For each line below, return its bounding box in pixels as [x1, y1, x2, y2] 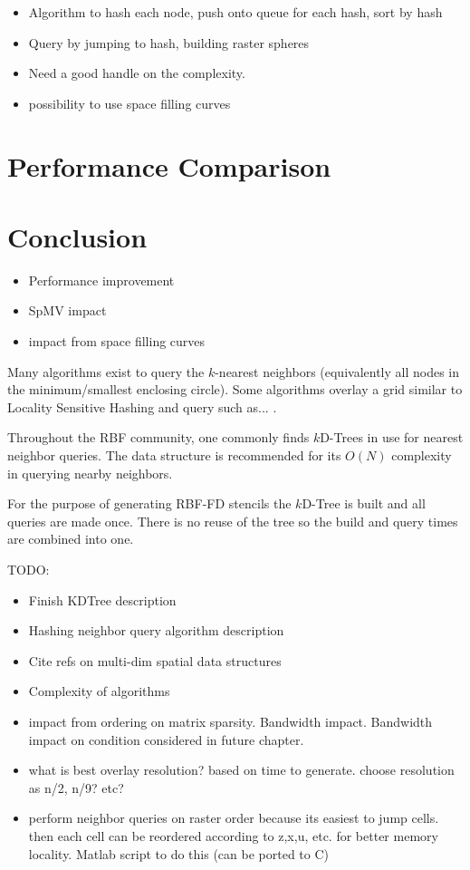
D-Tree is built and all [302, 494, 426, 513]
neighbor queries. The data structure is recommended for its [7, 446, 341, 465]
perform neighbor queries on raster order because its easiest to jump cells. [28, 808, 439, 827]
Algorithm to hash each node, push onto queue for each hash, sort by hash [28, 3, 443, 21]
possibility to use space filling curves [28, 93, 231, 112]
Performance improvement [28, 270, 175, 289]
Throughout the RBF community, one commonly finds [7, 428, 310, 447]
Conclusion [7, 217, 148, 255]
